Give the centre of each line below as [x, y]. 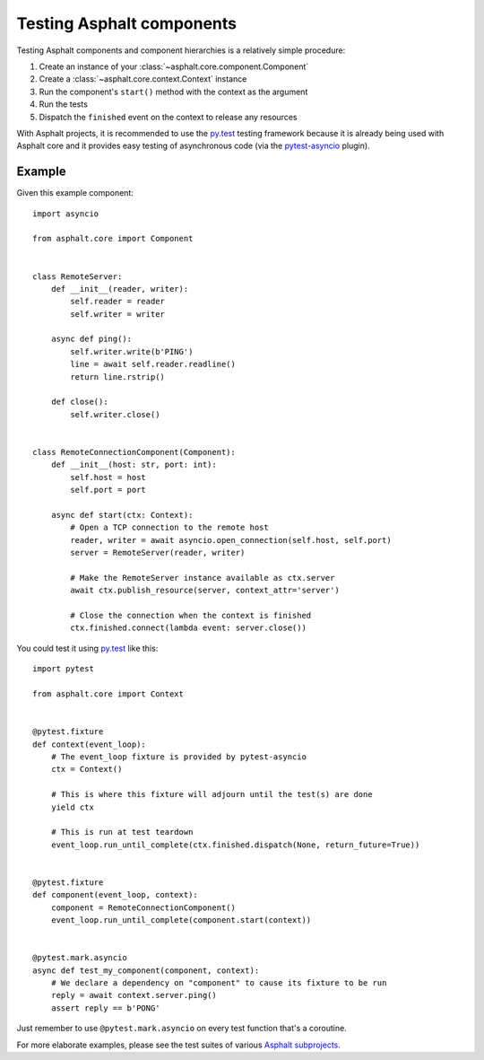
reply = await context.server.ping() [134, 995]
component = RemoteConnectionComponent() [143, 907]
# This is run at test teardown [122, 832]
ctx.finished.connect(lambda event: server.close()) [188, 628]
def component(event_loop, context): [116, 895]
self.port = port [108, 490]
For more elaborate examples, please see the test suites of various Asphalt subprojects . [178, 1045]
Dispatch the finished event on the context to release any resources [168, 117]
